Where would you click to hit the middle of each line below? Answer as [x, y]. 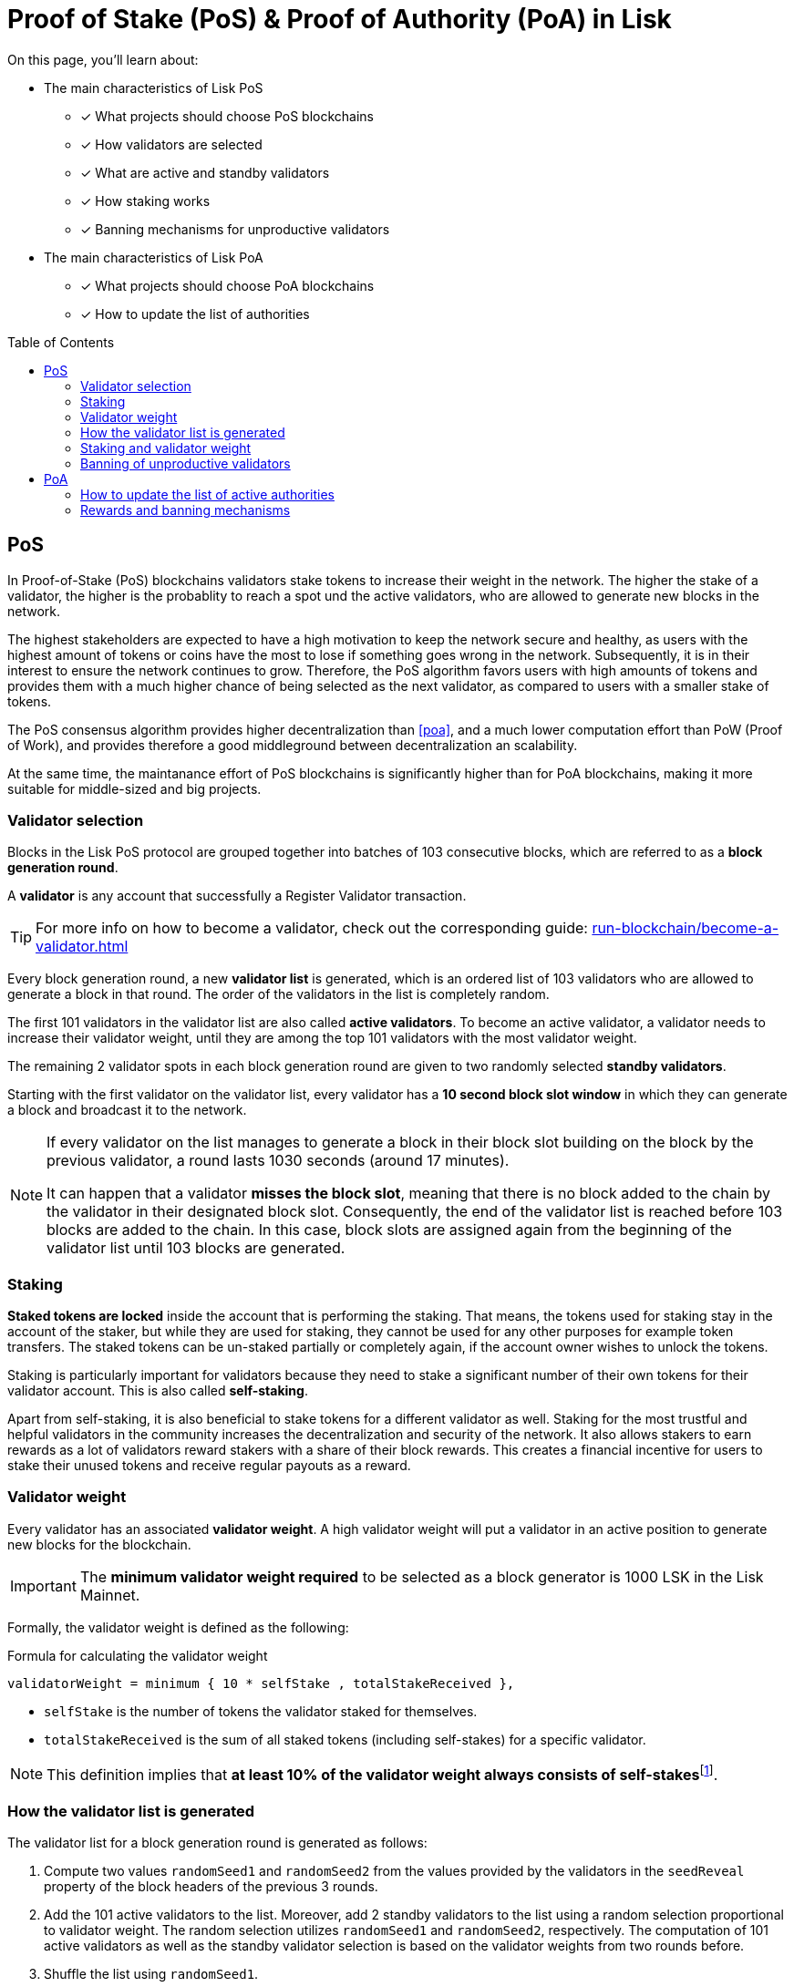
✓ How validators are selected [171, 144]
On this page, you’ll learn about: [103, 59]
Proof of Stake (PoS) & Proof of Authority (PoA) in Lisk [340, 19]
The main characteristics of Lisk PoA [154, 257]
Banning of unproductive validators [186, 463]
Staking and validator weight [166, 448]
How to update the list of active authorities [207, 494]
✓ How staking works [145, 201]
